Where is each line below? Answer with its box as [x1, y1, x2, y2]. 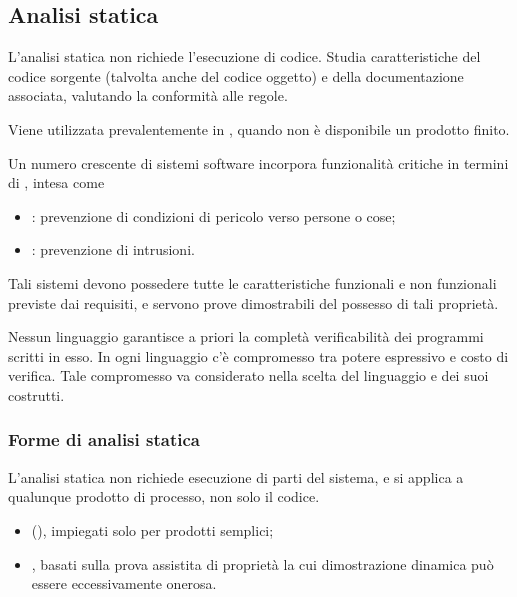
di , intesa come [8, 172, 105, 193]
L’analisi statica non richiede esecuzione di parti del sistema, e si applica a [8, 466, 464, 487]
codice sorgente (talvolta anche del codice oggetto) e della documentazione [8, 65, 464, 86]
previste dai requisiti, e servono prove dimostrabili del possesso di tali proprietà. [8, 292, 499, 313]
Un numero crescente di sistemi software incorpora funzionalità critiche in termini [8, 152, 509, 173]
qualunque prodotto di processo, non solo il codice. [8, 486, 320, 507]
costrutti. [8, 384, 65, 405]
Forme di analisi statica [8, 427, 200, 452]
